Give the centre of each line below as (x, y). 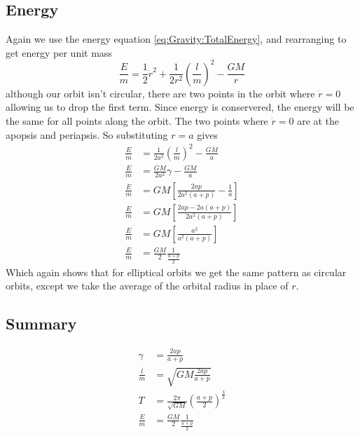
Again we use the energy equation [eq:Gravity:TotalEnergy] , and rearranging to (176, 39)
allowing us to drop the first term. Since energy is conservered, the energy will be (180, 107)
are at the (318, 121)
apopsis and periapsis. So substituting (87, 134)
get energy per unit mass (59, 52)
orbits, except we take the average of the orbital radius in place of (147, 286)
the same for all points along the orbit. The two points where (137, 121)
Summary (41, 323)
